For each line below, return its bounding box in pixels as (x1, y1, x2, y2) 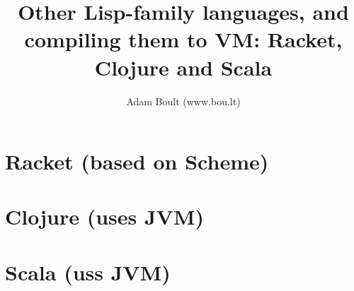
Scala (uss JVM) (5, 257, 171, 286)
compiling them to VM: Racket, (24, 25, 343, 54)
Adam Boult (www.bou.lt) (126, 93, 241, 108)
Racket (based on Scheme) (5, 147, 269, 176)
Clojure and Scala (94, 52, 273, 81)
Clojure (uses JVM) (5, 202, 205, 231)
